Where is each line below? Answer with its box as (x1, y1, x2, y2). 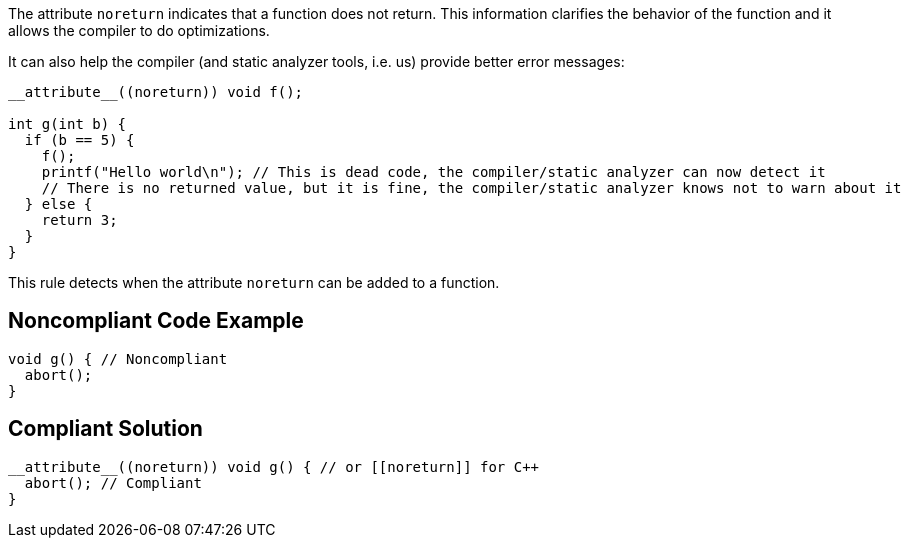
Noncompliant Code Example (8, 308, 304, 334)
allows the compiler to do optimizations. (8, 22, 270, 39)
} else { (24, 196, 93, 212)
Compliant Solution (8, 416, 203, 442)
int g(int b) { (8, 116, 127, 132)
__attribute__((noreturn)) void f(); (8, 84, 304, 100)
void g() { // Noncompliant (8, 350, 228, 367)
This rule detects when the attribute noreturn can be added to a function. (8, 274, 500, 291)
